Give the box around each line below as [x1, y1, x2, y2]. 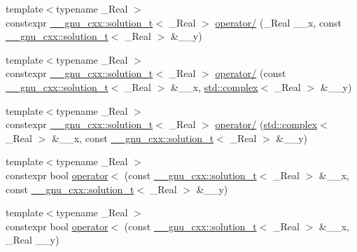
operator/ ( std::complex [215, 117, 318, 132]
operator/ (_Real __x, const [215, 15, 342, 29]
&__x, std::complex [170, 79, 258, 94]
